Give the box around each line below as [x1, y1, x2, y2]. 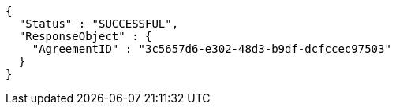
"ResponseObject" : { [18, 30, 152, 43]
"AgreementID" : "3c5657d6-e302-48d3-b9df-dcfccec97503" [32, 43, 391, 55]
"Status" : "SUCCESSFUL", [18, 17, 179, 30]
